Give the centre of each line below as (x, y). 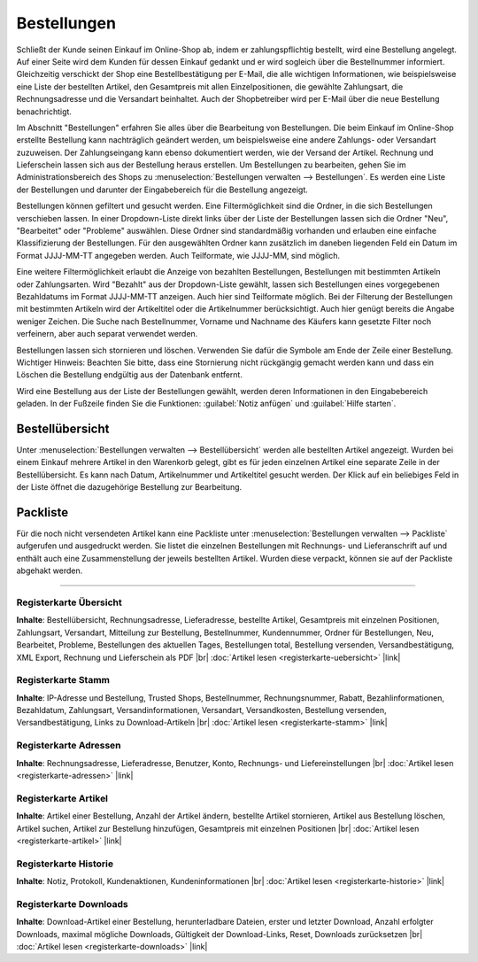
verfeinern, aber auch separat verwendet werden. (107, 334)
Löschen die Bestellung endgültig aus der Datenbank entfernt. (130, 375)
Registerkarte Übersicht (69, 602)
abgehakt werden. (50, 570)
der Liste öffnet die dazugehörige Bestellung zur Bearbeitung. (129, 487)
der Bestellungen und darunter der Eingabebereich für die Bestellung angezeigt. (162, 190)
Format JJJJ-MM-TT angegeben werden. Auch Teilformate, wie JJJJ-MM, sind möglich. (178, 255)
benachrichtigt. (44, 112)
